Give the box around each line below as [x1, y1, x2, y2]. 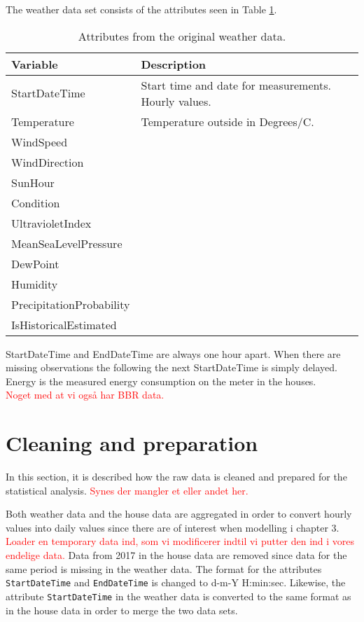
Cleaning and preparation [6, 429, 258, 457]
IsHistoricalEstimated [11, 316, 117, 333]
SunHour [11, 174, 55, 191]
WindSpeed [11, 133, 68, 150]
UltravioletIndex [11, 214, 92, 231]
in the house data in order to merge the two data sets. [6, 602, 238, 617]
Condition [11, 194, 60, 211]
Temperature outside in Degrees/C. [141, 113, 314, 130]
